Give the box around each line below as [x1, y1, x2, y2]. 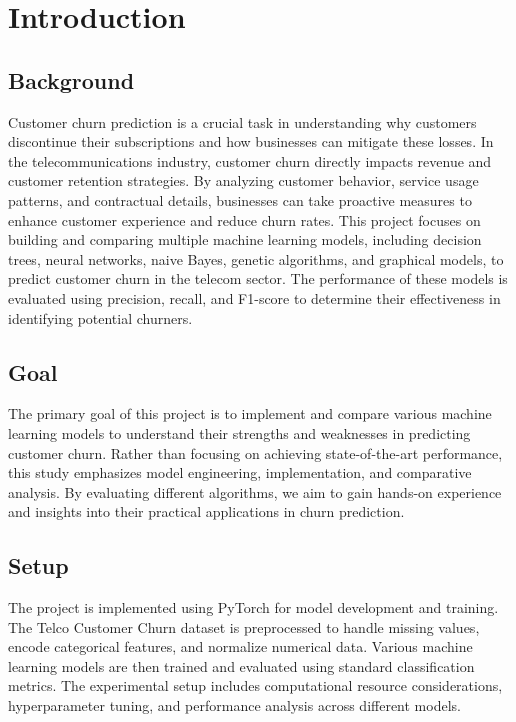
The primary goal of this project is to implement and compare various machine [8, 403, 492, 424]
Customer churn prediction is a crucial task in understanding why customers [8, 111, 477, 132]
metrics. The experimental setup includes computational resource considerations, [8, 675, 503, 696]
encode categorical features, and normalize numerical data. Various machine [8, 636, 473, 657]
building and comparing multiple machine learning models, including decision [8, 229, 482, 250]
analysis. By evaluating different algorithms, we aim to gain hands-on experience [8, 481, 502, 502]
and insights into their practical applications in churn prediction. [8, 501, 405, 522]
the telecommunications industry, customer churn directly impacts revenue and [8, 150, 492, 171]
